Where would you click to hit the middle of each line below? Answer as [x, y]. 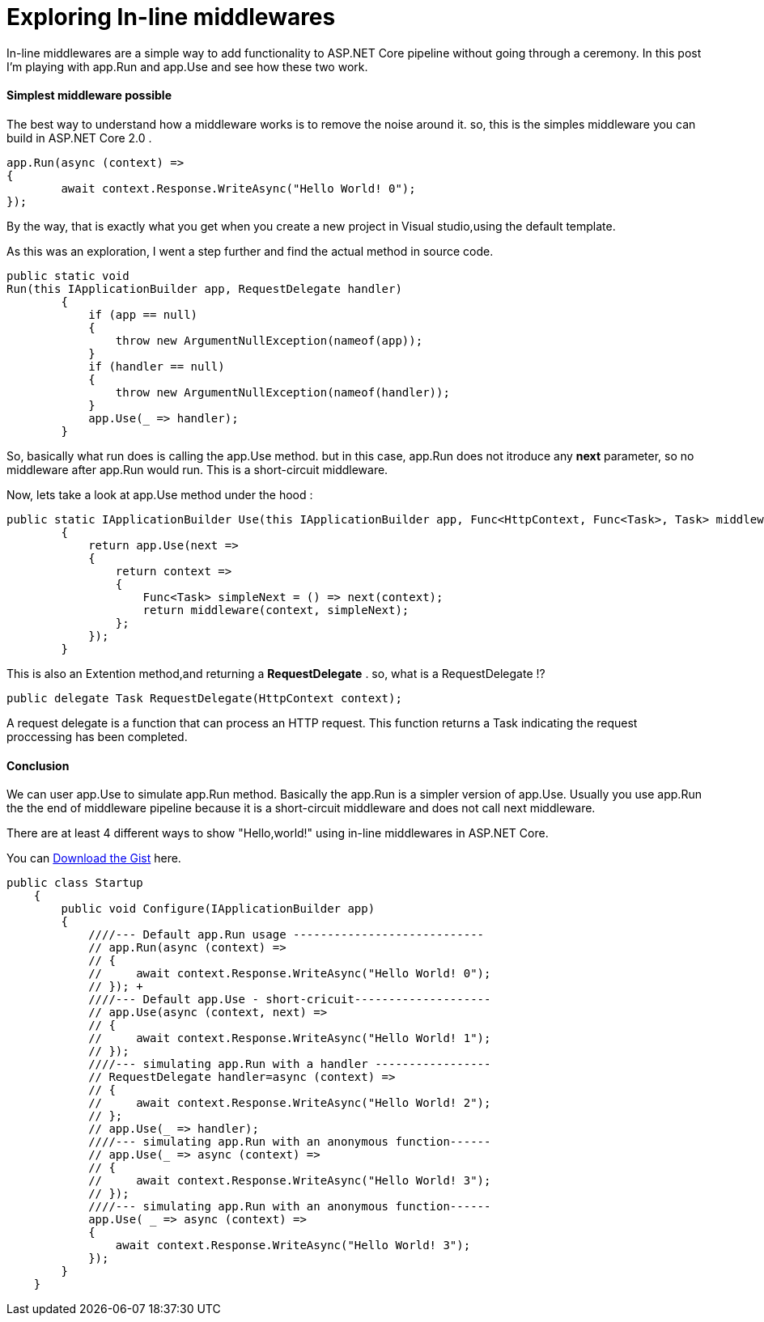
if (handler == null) [157, 366]
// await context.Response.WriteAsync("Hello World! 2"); [290, 1103]
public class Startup [75, 883]
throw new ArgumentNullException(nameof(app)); [269, 340]
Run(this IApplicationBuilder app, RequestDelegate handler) [204, 288]
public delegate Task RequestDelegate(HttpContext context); [204, 698]
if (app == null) [143, 314]
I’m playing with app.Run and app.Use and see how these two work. [187, 66]
